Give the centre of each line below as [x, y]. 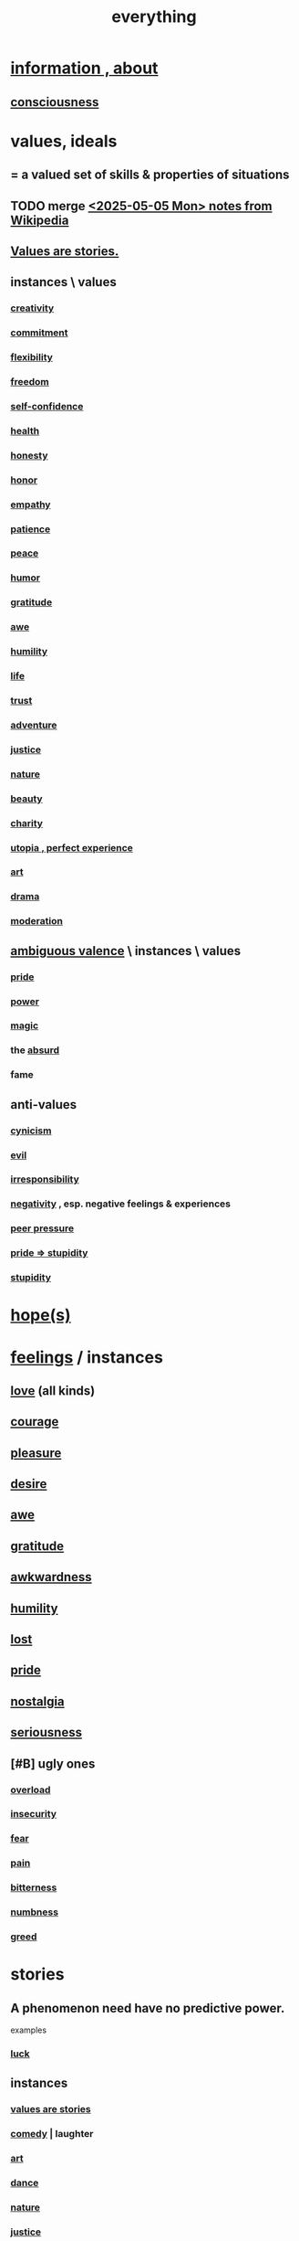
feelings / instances [87, 1357]
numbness [34, 1912]
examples [29, 2030]
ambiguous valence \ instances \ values [126, 951]
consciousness [55, 102]
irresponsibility [45, 1179]
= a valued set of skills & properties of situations [150, 175]
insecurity [34, 1814]
